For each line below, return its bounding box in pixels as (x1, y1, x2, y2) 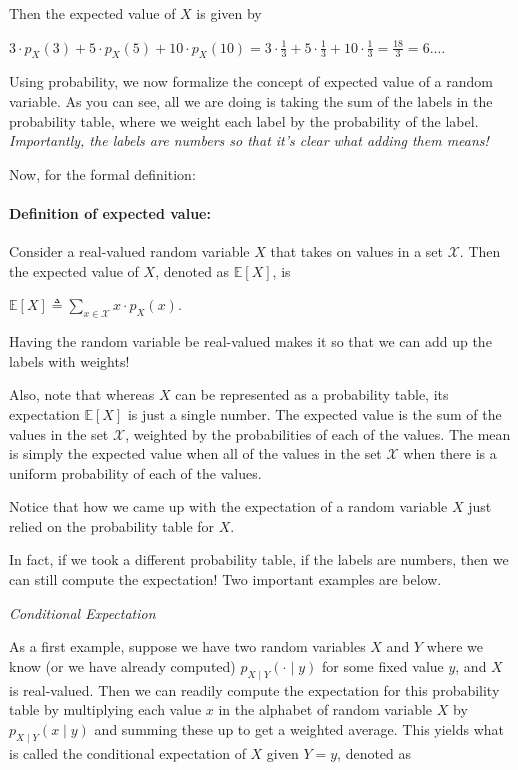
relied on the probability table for (9, 515, 215, 536)
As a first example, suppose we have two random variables (9, 636, 366, 657)
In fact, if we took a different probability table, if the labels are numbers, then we (9, 549, 509, 570)
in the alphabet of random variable (218, 699, 433, 720)
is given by (196, 3, 262, 23)
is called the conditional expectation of (9, 742, 246, 763)
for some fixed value (321, 655, 444, 676)
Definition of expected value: (9, 202, 211, 223)
